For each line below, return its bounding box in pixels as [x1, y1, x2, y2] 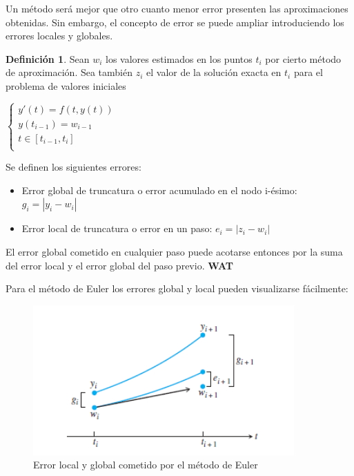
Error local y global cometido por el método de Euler [33, 457, 258, 472]
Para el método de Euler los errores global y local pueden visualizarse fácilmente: [6, 281, 348, 296]
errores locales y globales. [6, 28, 113, 43]
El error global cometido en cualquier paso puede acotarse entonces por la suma [6, 244, 343, 258]
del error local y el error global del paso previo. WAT [6, 258, 234, 272]
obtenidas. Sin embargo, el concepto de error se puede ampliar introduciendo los [6, 15, 344, 29]
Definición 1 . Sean [6, 51, 90, 66]
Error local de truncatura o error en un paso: [21, 221, 213, 236]
